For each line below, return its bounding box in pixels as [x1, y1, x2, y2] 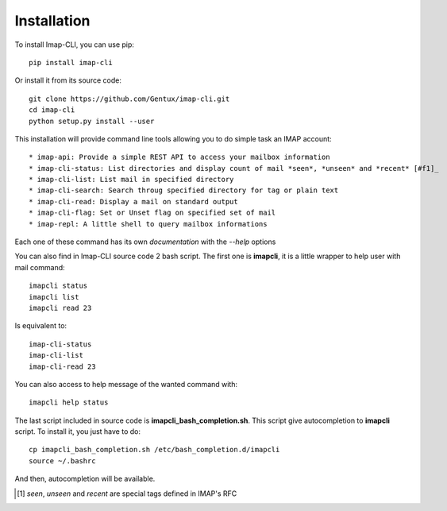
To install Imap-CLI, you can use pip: [14, 40, 135, 49]
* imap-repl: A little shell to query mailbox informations [29, 219, 268, 228]
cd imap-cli [29, 106, 75, 114]
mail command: [14, 262, 65, 272]
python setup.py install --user [29, 116, 155, 126]
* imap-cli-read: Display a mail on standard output [29, 197, 238, 206]
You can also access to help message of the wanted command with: [14, 379, 238, 389]
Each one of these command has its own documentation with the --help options [14, 237, 276, 246]
